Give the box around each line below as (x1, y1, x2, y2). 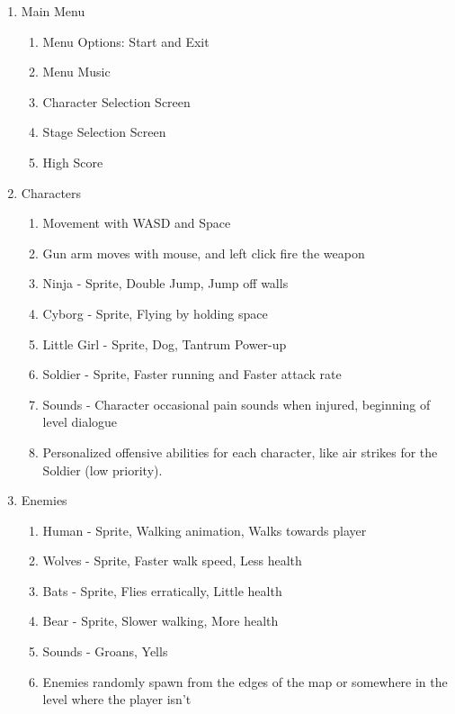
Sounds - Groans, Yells (42, 642, 168, 661)
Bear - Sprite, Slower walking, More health (42, 611, 279, 630)
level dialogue (42, 412, 118, 431)
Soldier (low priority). (42, 460, 163, 479)
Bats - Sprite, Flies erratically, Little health (42, 581, 282, 600)
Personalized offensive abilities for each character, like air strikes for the (42, 442, 438, 461)
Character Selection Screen (42, 92, 191, 111)
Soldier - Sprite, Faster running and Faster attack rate (42, 365, 342, 384)
